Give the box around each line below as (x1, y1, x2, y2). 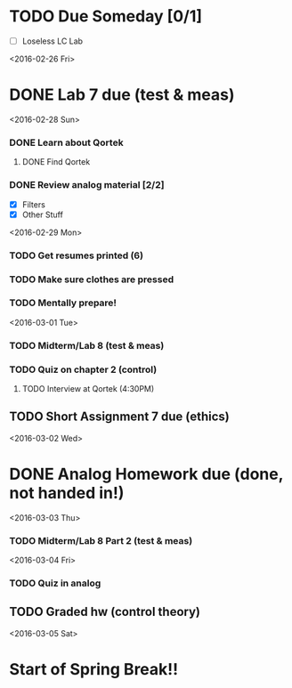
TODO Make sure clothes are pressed (9, 273, 174, 286)
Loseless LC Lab (21, 36, 83, 46)
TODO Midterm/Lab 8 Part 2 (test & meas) (9, 534, 193, 546)
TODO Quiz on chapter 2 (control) (9, 363, 158, 376)
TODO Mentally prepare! (9, 296, 118, 309)
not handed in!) (9, 483, 125, 504)
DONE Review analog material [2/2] (9, 179, 165, 191)
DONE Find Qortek (21, 157, 91, 167)
